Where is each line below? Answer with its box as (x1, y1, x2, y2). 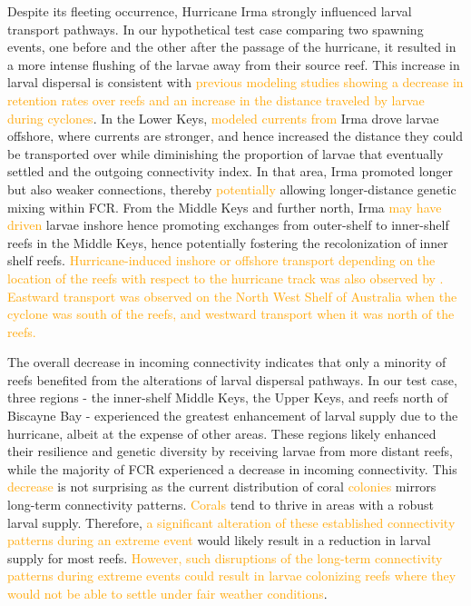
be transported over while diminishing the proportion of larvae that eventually (7, 144, 444, 163)
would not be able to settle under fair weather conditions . (7, 584, 328, 602)
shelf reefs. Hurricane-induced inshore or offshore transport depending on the (7, 251, 436, 270)
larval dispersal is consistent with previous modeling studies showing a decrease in (7, 73, 464, 92)
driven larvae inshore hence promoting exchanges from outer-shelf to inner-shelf (7, 215, 449, 234)
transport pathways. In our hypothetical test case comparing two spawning (7, 19, 424, 38)
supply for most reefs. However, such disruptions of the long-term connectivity (7, 548, 443, 567)
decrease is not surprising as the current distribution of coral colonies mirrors (7, 477, 437, 496)
